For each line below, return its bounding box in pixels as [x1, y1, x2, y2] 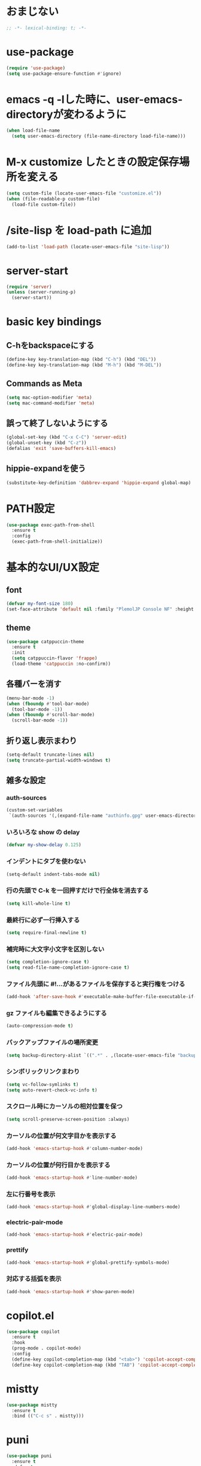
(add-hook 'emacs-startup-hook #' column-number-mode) [6, 1145, 144, 1151]
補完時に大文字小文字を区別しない [6, 945, 105, 953]
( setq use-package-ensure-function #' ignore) [6, 71, 121, 77]
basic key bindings [6, 315, 102, 329]
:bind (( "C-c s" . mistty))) [11, 1413, 84, 1419]
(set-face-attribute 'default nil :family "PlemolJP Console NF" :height [6, 606, 194, 612]
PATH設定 [6, 501, 55, 515]
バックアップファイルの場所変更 [6, 1038, 99, 1047]
